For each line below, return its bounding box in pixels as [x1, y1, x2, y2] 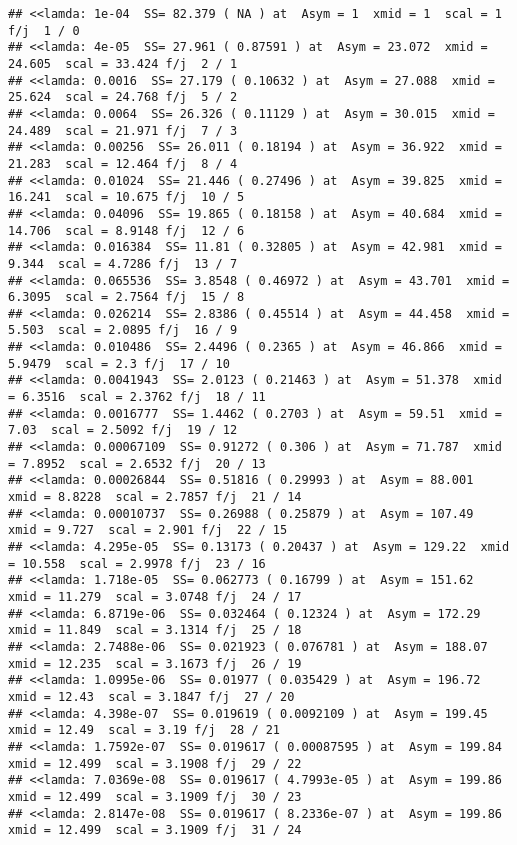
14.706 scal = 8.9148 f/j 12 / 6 [8, 223, 245, 238]
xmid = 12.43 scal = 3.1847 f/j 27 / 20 [8, 689, 295, 704]
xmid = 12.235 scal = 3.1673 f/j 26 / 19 [8, 656, 302, 671]
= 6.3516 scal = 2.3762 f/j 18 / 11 [8, 390, 266, 405]
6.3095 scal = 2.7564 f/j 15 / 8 [8, 290, 245, 305]
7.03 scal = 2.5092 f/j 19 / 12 [8, 423, 238, 438]
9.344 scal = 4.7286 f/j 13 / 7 [8, 256, 238, 271]
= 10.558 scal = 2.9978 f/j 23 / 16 [8, 556, 266, 571]
